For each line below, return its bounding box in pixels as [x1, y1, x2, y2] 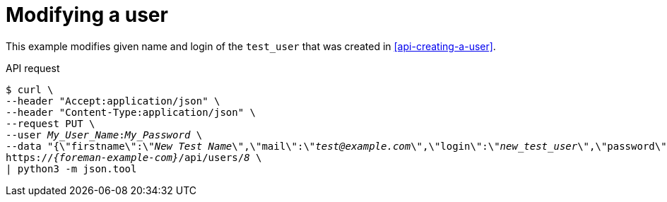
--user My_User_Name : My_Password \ [6, 129, 203, 141]
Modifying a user [6, 3, 168, 27]
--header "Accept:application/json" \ [6, 95, 220, 107]
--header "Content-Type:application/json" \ [6, 106, 256, 118]
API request [6, 61, 60, 74]
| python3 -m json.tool [6, 162, 137, 174]
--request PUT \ [6, 117, 95, 129]
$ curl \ [6, 83, 54, 95]
